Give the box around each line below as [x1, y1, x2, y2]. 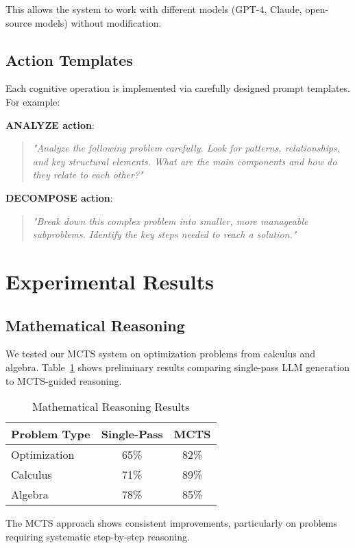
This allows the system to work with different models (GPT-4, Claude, [5, 2, 302, 16]
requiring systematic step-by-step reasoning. [5, 529, 190, 543]
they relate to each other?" [32, 167, 143, 182]
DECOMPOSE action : [5, 190, 113, 204]
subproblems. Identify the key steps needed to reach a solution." [32, 227, 297, 241]
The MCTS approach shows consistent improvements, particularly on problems [5, 516, 338, 530]
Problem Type [11, 426, 90, 442]
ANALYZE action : [5, 117, 95, 132]
